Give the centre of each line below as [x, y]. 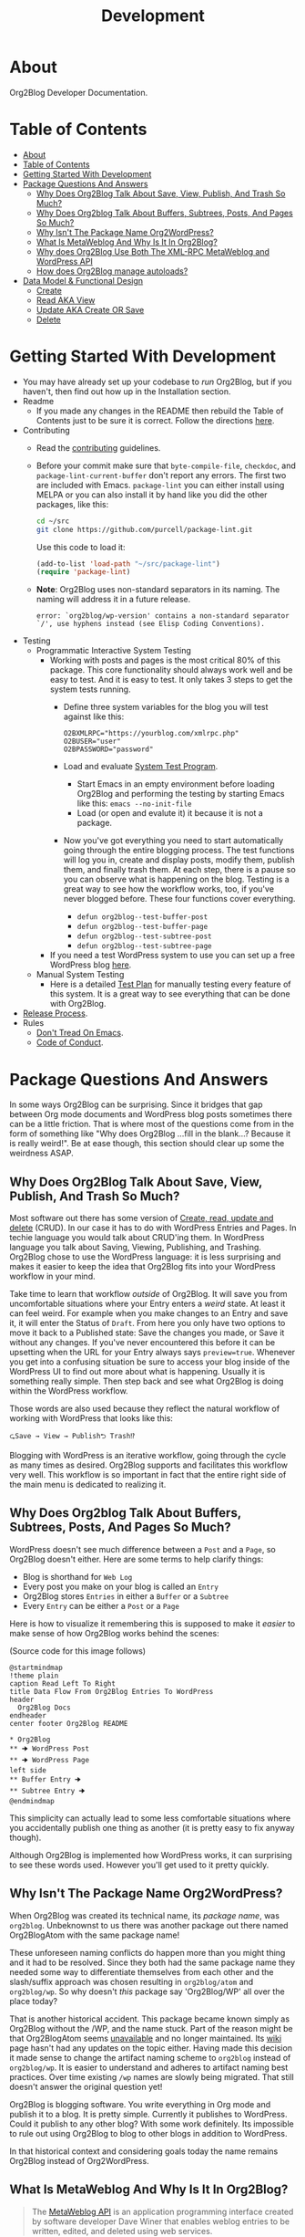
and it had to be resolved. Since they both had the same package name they [152, 1962]
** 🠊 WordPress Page [49, 1760]
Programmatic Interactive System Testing [113, 651]
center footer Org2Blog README [69, 1723]
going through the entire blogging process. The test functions [179, 851]
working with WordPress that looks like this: [91, 1418]
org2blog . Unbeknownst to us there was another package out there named [149, 1925]
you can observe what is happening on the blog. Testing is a [176, 879]
